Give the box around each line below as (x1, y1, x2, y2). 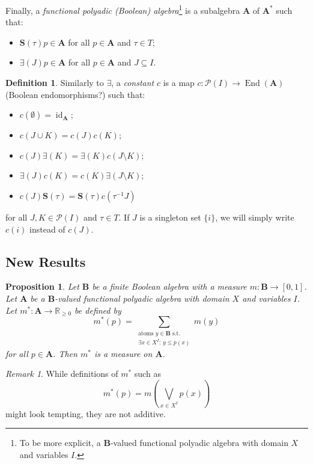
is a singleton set (139, 211, 201, 223)
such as (134, 367, 161, 380)
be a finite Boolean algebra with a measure (92, 280, 247, 293)
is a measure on (94, 347, 153, 359)
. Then (53, 347, 77, 359)
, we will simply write (215, 211, 294, 223)
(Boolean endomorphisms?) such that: (5, 88, 145, 100)
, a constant (111, 76, 154, 89)
